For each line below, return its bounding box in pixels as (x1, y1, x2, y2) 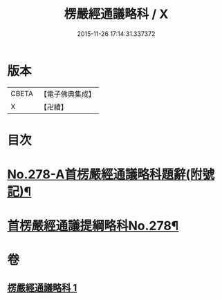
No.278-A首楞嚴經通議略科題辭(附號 (7, 167, 215, 182)
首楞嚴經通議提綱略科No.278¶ (7, 218, 179, 234)
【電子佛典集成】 (39, 89, 95, 99)
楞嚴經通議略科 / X (64, 6, 169, 22)
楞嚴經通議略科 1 (7, 281, 77, 294)
